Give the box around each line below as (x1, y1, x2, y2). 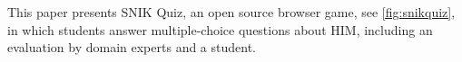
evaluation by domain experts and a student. (7, 38, 256, 57)
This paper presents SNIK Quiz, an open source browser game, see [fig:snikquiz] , (7, 3, 456, 21)
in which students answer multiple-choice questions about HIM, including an (7, 20, 433, 39)
